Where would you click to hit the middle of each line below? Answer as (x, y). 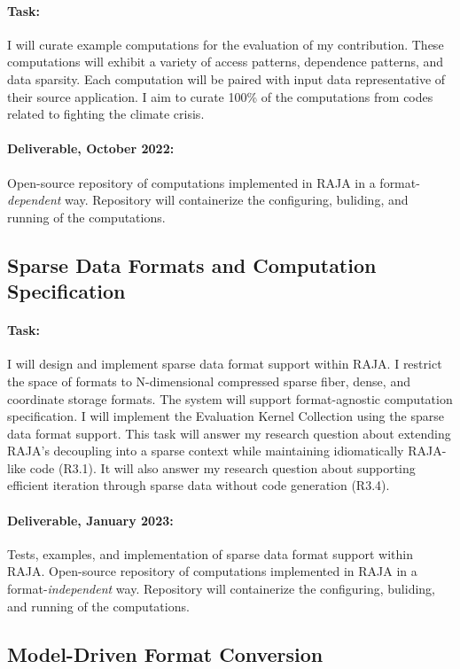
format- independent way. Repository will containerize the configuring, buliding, (221, 589)
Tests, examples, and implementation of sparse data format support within (210, 553)
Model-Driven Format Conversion (165, 653)
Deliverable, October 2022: (91, 148)
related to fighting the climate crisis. (106, 114)
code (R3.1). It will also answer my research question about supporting (222, 467)
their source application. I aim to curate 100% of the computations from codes (220, 96)
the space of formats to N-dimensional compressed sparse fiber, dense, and (209, 381)
